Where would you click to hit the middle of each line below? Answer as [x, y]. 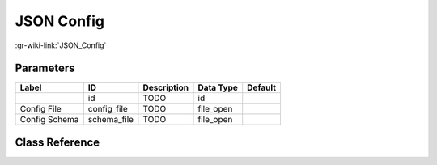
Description [166, 87]
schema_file [110, 120]
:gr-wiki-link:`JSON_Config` [61, 45]
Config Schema [49, 120]
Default [262, 87]
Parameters [45, 68]
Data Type [218, 87]
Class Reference [57, 142]
